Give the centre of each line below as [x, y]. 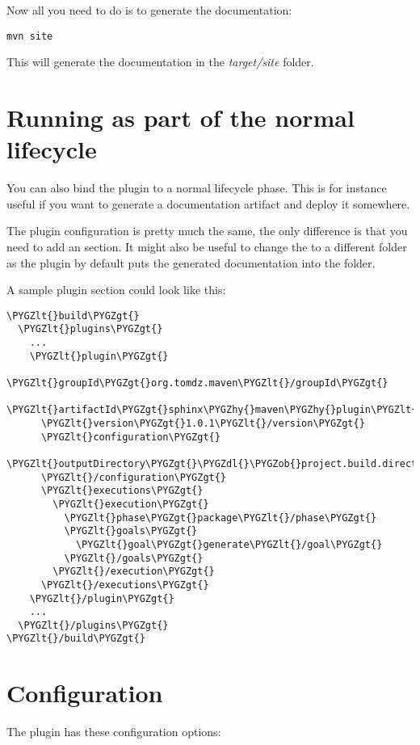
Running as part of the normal [181, 118]
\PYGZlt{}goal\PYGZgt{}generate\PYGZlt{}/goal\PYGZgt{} [229, 544]
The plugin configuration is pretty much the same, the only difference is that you [207, 231]
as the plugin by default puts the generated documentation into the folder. [191, 262]
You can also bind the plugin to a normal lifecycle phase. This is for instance [197, 188]
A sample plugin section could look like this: [116, 290]
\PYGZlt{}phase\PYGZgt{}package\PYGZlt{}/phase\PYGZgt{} [220, 518]
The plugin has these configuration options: [114, 732]
